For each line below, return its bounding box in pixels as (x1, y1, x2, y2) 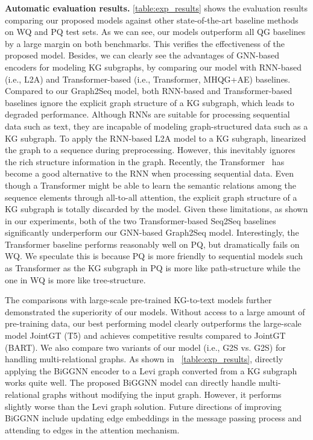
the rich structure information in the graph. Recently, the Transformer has (5, 155, 285, 168)
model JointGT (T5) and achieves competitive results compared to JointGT (5, 329, 286, 342)
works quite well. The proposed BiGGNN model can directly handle (5, 376, 256, 389)
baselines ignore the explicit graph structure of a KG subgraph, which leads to (5, 96, 294, 108)
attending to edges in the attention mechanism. (5, 423, 180, 436)
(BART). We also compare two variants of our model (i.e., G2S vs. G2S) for (5, 341, 286, 353)
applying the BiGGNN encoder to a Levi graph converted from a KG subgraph (5, 364, 297, 377)
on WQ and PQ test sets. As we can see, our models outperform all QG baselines (5, 25, 306, 38)
